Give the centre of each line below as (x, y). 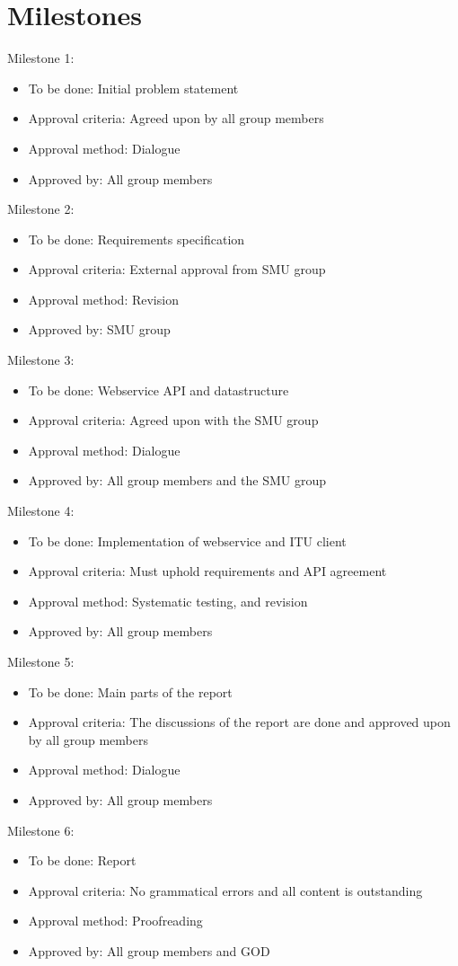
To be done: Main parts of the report (130, 691)
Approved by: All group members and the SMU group (177, 480)
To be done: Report (82, 860)
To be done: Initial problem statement (133, 88)
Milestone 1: (41, 58)
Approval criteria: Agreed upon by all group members (176, 118)
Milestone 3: (41, 360)
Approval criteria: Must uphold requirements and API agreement (207, 571)
